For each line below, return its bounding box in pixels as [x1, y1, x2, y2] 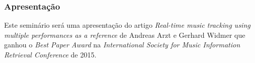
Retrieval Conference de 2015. [4, 49, 97, 59]
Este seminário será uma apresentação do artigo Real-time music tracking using [4, 20, 250, 30]
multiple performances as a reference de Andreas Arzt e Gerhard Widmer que [4, 29, 245, 40]
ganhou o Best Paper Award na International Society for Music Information [4, 39, 240, 50]
